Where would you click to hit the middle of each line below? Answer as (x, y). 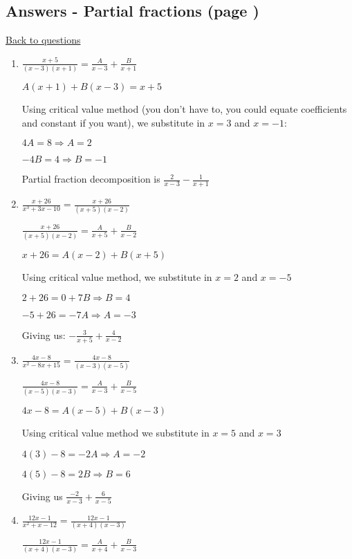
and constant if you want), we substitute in (113, 122)
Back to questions (43, 40)
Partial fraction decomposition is (91, 179)
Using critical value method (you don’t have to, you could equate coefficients (184, 109)
